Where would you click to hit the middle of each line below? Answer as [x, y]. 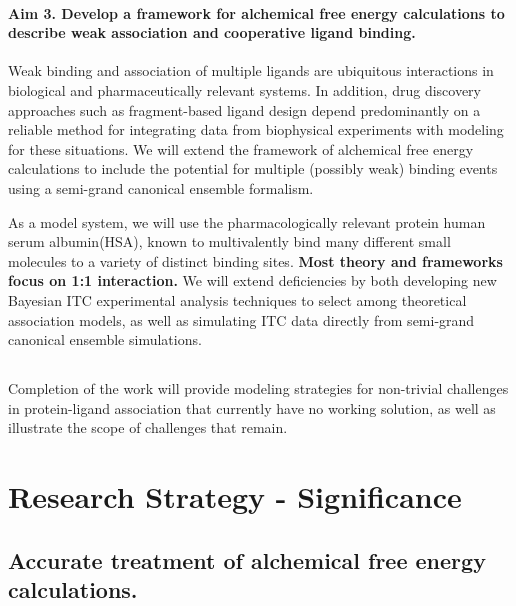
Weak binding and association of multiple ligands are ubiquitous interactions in [251, 70]
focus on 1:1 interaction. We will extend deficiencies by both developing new [252, 280]
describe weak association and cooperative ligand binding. [212, 32]
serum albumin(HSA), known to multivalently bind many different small [229, 241]
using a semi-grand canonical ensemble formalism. [161, 187]
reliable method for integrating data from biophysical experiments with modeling [256, 129]
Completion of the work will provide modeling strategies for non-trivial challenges [258, 388]
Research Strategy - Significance [235, 496]
